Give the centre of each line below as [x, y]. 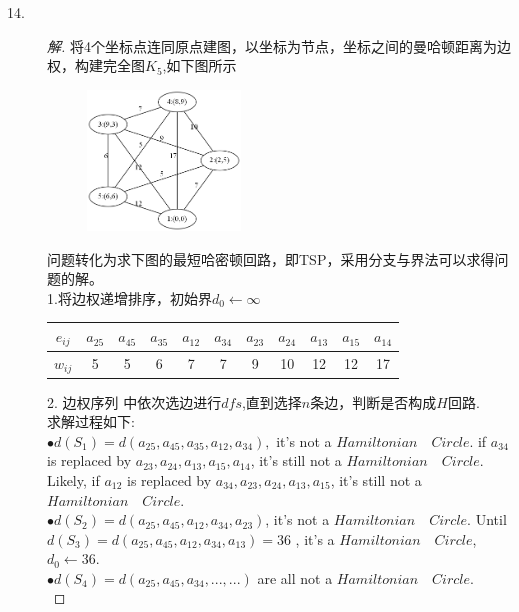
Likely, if [73, 479]
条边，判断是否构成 [373, 401]
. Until [487, 519]
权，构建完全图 [96, 65]
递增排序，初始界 [155, 297]
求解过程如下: [91, 421]
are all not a [295, 577]
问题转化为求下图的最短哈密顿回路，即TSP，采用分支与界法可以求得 [271, 258]
